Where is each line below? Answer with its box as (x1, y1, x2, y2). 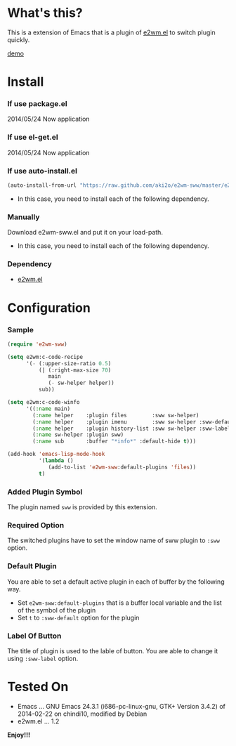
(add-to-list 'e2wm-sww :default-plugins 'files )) (48, 464, 197, 471)
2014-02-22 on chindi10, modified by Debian (17, 709, 147, 718)
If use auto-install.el (7, 166, 78, 176)
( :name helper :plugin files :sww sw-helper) (32, 412, 199, 419)
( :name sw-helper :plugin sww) (32, 431, 124, 438)
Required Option (7, 520, 65, 530)
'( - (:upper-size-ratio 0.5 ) (25, 360, 112, 367)
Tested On (7, 679, 69, 695)
